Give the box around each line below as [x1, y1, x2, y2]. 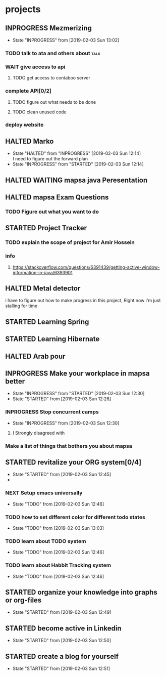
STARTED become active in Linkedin [5, 624, 122, 632]
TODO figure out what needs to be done [12, 99, 96, 105]
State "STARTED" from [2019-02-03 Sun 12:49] [12, 609, 112, 615]
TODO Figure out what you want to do [5, 208, 99, 215]
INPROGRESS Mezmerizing [5, 24, 92, 32]
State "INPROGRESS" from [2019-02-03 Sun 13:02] [12, 37, 120, 43]
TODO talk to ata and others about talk [5, 50, 101, 57]
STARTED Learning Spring [5, 317, 89, 326]
